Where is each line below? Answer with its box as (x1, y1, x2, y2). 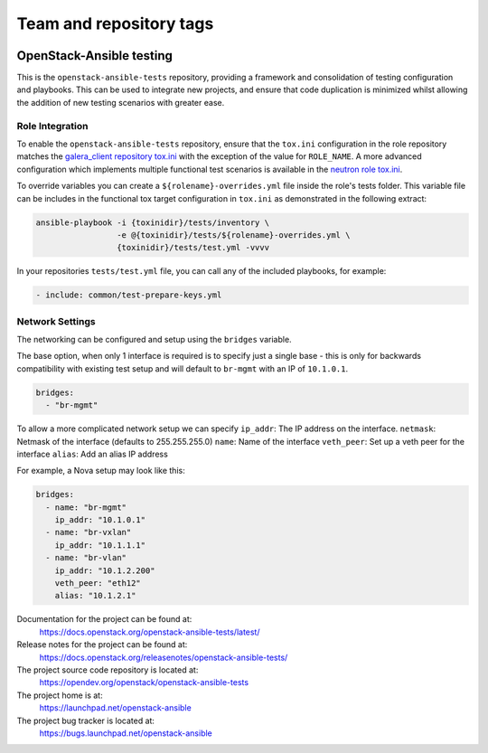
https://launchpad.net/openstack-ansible (39, 702, 192, 713)
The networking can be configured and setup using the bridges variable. (16, 334, 293, 345)
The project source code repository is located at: (16, 664, 199, 675)
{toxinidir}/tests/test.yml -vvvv (116, 242, 270, 253)
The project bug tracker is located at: (16, 715, 155, 726)
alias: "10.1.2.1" (54, 590, 136, 601)
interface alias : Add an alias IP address (16, 448, 169, 459)
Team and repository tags (16, 14, 214, 33)
